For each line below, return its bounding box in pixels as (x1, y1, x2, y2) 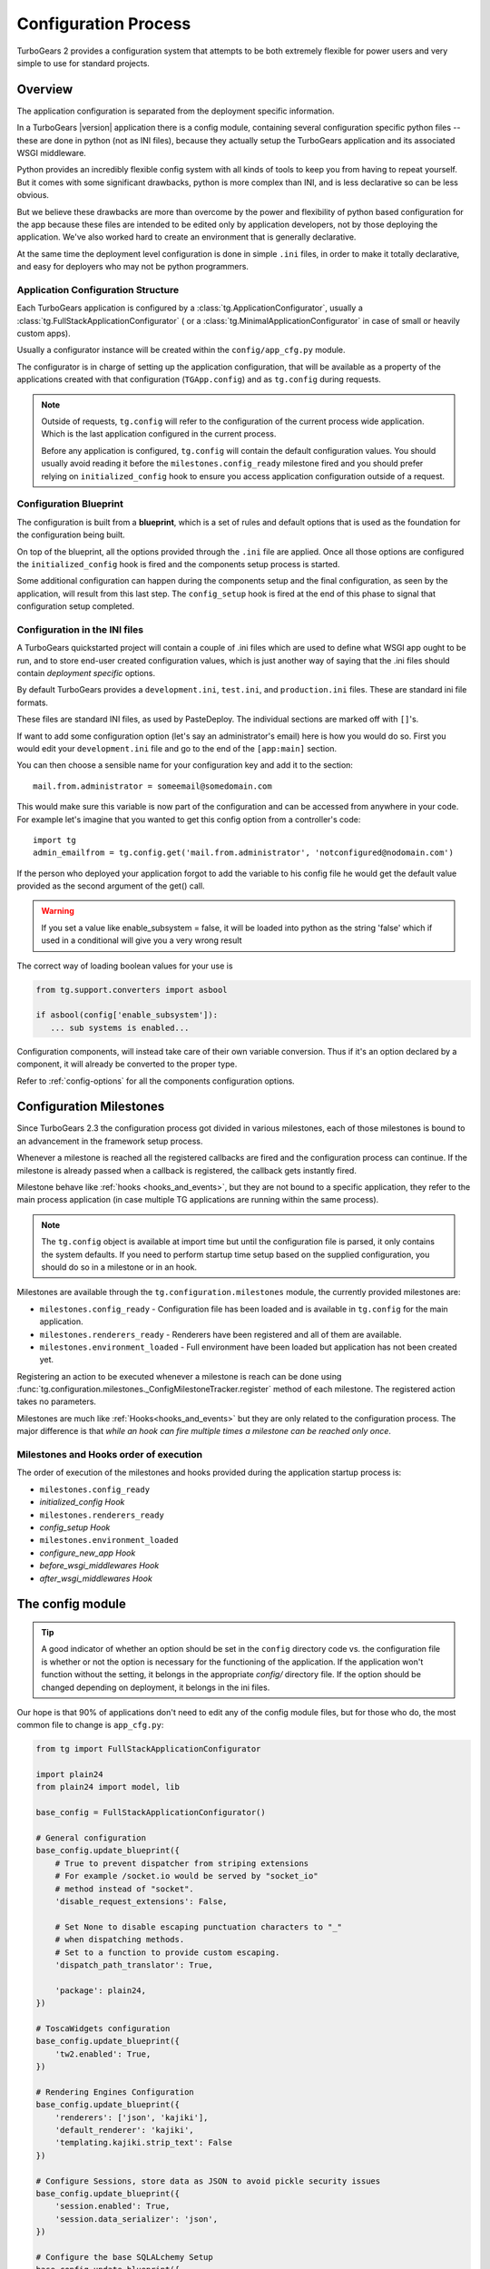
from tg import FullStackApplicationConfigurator (35, 1743, 261, 1754)
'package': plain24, (54, 1985, 147, 1996)
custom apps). (16, 328, 72, 339)
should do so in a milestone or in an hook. (41, 1262, 198, 1272)
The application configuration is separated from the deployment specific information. (16, 105, 335, 116)
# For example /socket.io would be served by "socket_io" (54, 1871, 318, 1881)
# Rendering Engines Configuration (35, 2087, 194, 2097)
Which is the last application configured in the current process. (41, 428, 277, 439)
